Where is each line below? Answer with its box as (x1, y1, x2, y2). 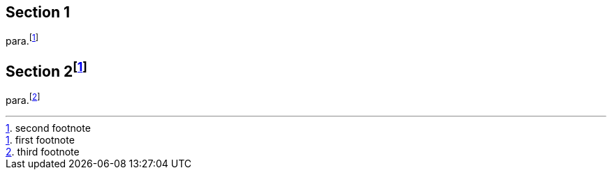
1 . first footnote (6, 133, 75, 146)
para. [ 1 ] (6, 33, 39, 47)
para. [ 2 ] (6, 91, 41, 106)
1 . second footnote (6, 121, 91, 134)
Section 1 (6, 3, 70, 21)
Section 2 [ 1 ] (6, 59, 87, 80)
